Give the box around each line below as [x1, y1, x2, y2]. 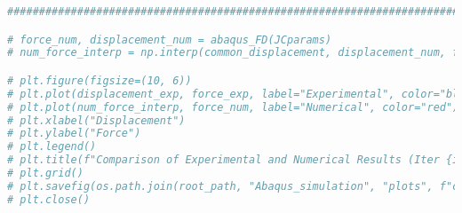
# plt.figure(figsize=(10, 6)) [7, 74, 192, 87]
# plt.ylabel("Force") [7, 127, 141, 140]
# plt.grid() [7, 167, 84, 180]
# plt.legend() [7, 140, 97, 154]
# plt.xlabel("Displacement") [7, 114, 186, 127]
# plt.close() [7, 193, 91, 206]
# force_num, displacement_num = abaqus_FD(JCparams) [7, 33, 332, 46]
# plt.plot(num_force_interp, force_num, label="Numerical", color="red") [7, 100, 459, 114]
